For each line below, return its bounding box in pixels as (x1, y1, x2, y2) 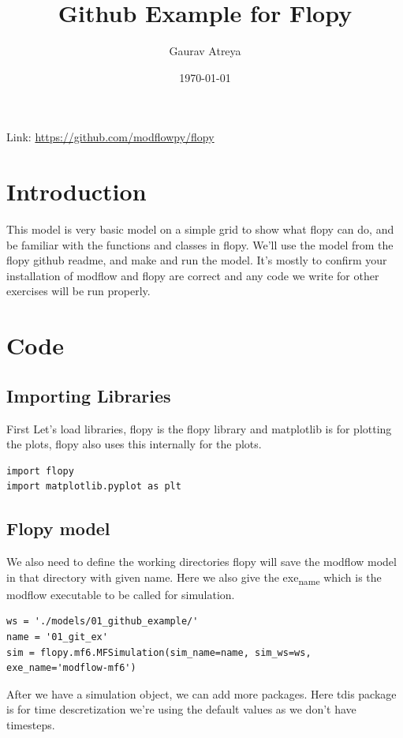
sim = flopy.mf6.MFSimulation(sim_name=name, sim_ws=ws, (6, 646, 312, 658)
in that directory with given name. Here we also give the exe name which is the (6, 568, 382, 587)
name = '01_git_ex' (6, 631, 108, 643)
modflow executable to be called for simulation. (6, 586, 235, 602)
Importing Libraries (6, 383, 171, 407)
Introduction (6, 175, 147, 208)
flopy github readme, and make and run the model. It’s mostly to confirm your (6, 252, 387, 268)
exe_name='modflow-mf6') (6, 662, 136, 674)
